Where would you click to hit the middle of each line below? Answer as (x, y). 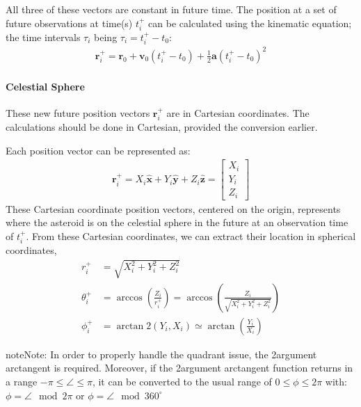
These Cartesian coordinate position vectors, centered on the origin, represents (173, 208)
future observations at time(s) (69, 23)
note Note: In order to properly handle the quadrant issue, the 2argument (161, 354)
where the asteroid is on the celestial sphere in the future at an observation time (177, 222)
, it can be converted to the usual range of (182, 381)
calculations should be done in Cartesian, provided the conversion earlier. (162, 127)
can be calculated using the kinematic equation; (250, 23)
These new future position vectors (78, 112)
